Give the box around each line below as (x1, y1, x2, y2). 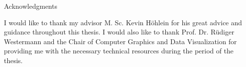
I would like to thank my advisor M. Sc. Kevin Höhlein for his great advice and (4, 17, 242, 27)
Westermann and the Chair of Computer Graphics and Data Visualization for (4, 36, 237, 46)
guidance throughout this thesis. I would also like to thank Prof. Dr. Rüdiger (4, 27, 234, 37)
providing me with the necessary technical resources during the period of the (4, 46, 234, 56)
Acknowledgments (4, 1, 57, 11)
